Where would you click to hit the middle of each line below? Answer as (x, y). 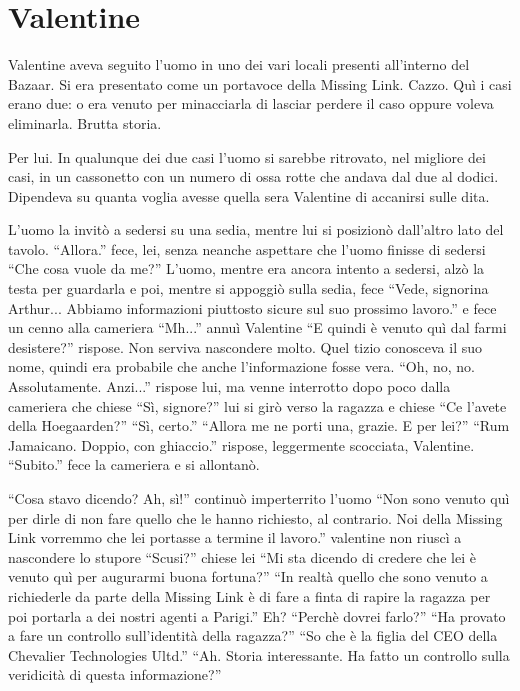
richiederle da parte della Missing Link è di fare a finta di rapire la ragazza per (249, 595)
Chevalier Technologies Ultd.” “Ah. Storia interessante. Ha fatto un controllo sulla (259, 654)
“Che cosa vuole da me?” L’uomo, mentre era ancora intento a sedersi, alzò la (246, 268)
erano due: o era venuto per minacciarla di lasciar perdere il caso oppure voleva (251, 103)
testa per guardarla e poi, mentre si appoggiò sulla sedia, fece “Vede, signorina (248, 288)
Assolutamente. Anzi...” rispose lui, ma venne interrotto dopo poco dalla (229, 386)
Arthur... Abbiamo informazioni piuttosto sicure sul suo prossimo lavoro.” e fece (252, 307)
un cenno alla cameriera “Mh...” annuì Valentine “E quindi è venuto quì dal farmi (257, 327)
